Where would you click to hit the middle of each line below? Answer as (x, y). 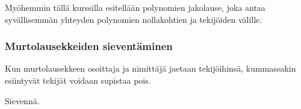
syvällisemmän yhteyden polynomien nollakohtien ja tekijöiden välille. (134, 19)
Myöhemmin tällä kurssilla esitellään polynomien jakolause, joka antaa (135, 7)
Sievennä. (22, 100)
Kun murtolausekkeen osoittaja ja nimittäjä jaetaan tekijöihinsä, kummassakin (150, 68)
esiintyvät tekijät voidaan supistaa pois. (78, 80)
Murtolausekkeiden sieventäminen (89, 46)
